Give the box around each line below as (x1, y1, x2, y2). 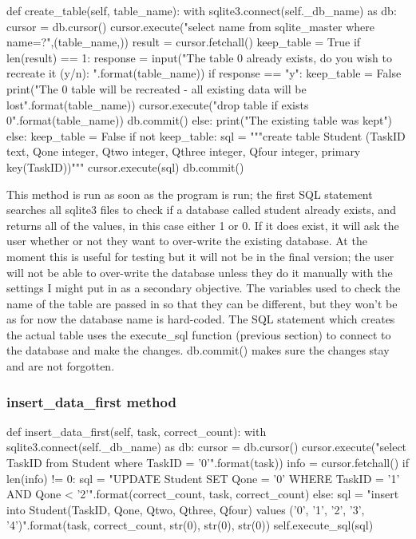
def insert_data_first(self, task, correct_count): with (6, 422, 267, 439)
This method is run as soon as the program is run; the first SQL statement (6, 185, 373, 202)
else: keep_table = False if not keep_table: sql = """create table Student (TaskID (6, 127, 406, 144)
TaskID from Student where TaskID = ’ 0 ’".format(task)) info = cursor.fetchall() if (6, 454, 409, 471)
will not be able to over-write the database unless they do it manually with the (6, 264, 393, 280)
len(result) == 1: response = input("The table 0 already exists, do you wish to (6, 49, 392, 65)
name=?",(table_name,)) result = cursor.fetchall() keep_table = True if (6, 34, 361, 50)
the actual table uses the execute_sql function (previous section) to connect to (6, 326, 391, 343)
